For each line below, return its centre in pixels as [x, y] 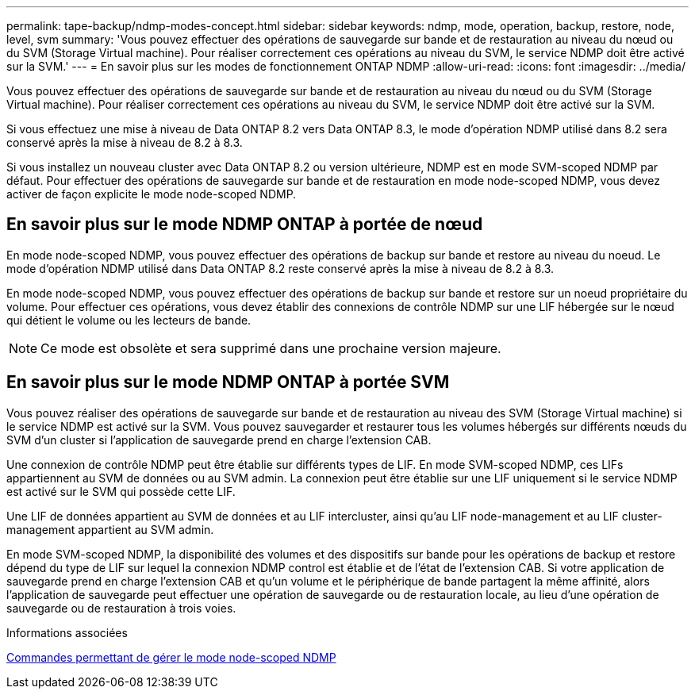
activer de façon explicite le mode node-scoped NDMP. [152, 194]
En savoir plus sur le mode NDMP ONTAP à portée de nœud [245, 225]
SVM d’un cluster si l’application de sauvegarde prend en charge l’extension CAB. [219, 440]
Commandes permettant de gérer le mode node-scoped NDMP [171, 657]
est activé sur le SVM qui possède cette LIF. [121, 491]
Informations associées [67, 632]
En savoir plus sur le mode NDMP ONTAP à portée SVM [228, 382]
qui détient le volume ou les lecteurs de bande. [129, 320]
